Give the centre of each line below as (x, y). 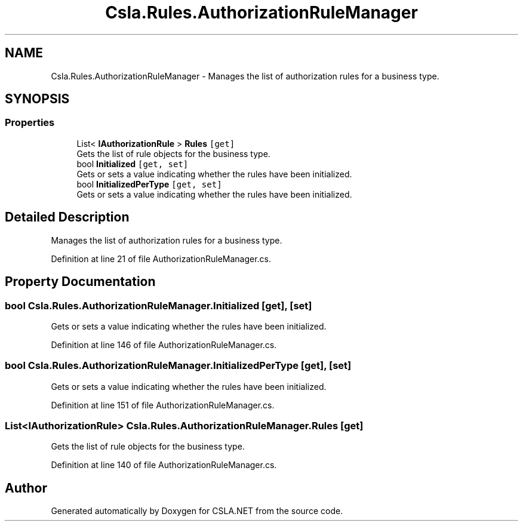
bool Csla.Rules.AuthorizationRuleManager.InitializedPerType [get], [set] (178, 366)
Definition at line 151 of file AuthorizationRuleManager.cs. (163, 405)
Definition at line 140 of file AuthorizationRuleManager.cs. (164, 465)
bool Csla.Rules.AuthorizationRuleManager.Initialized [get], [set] (159, 305)
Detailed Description (67, 217)
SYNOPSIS (37, 99)
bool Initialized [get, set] (133, 164)
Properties (30, 123)
